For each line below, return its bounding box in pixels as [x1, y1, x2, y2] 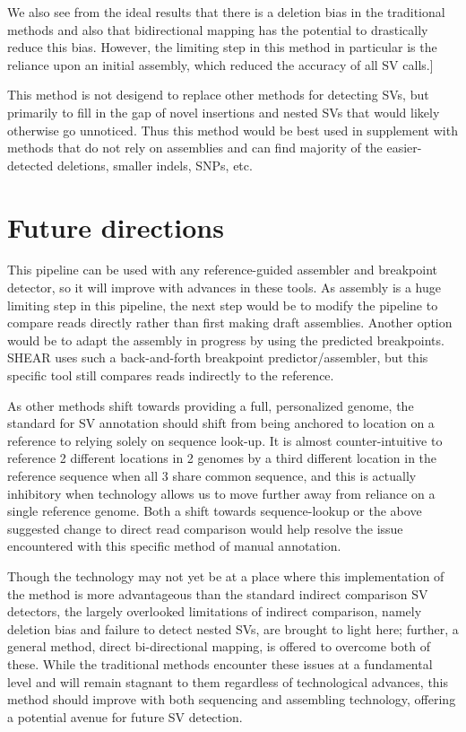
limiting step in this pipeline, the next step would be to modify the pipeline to [7, 295, 438, 314]
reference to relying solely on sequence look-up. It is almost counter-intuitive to [7, 431, 443, 449]
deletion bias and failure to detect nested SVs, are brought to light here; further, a [7, 619, 459, 638]
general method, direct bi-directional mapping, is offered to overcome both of [7, 637, 430, 656]
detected [7, 155, 54, 174]
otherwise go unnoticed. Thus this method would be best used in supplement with [7, 120, 458, 139]
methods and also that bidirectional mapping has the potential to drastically [7, 20, 428, 39]
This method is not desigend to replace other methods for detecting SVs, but [7, 85, 429, 104]
